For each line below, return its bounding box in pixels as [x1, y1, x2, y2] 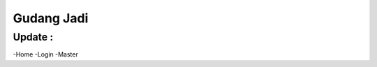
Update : [13, 31, 54, 43]
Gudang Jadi [13, 10, 89, 26]
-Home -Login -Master [13, 50, 78, 59]
